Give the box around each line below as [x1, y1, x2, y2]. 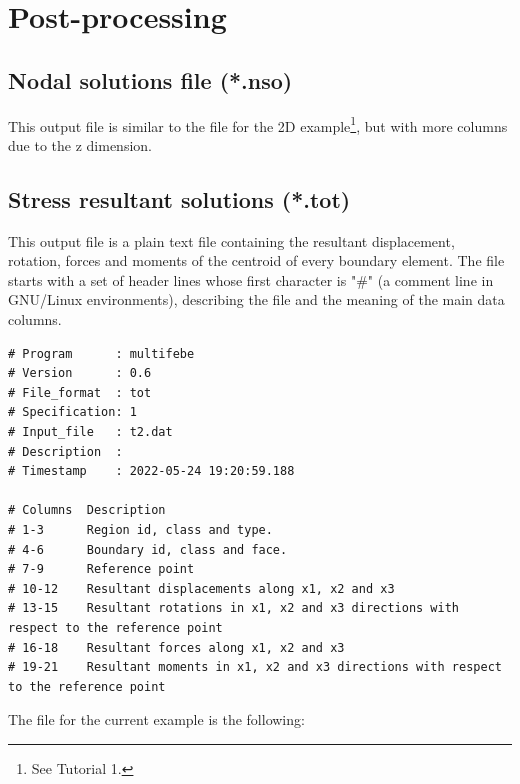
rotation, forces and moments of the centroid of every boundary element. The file [8, 250, 505, 271]
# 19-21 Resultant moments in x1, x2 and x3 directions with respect [8, 660, 502, 675]
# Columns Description [8, 503, 166, 518]
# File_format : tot [8, 385, 152, 400]
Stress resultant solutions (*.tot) [8, 183, 351, 214]
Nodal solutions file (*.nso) [8, 64, 293, 95]
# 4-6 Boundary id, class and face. [8, 542, 288, 557]
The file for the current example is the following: [8, 709, 305, 730]
